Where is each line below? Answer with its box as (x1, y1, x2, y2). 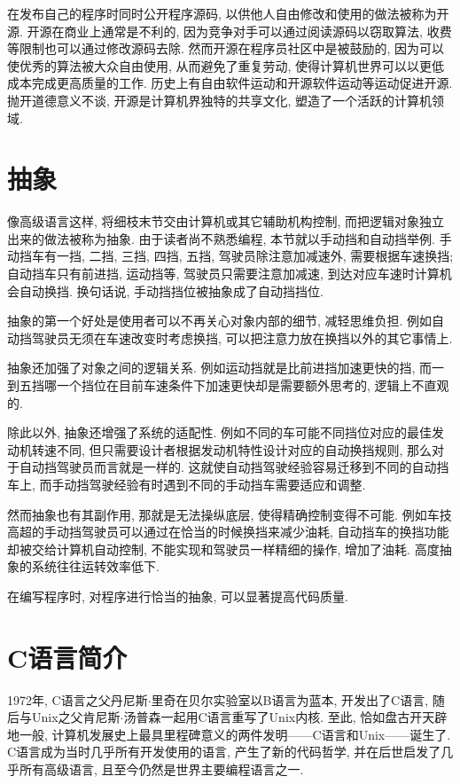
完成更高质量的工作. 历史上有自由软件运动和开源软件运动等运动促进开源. (31, 74, 453, 92)
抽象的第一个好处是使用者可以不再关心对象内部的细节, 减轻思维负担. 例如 (7, 311, 433, 330)
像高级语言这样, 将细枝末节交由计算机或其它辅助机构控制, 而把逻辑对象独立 (7, 212, 445, 231)
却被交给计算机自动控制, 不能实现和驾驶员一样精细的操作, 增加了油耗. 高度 (7, 539, 440, 558)
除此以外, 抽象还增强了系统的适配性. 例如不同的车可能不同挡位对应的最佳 (7, 423, 433, 442)
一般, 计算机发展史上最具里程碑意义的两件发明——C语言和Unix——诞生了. (19, 725, 451, 743)
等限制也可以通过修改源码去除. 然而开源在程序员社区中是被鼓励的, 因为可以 (7, 39, 445, 58)
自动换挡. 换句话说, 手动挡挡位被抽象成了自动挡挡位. (19, 281, 324, 300)
